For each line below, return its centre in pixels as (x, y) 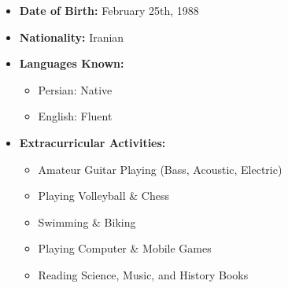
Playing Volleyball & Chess (104, 196)
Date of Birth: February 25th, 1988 (109, 10)
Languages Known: (72, 63)
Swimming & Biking (87, 222)
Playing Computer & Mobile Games (125, 248)
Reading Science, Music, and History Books (143, 274)
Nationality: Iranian (72, 37)
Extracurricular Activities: (92, 142)
